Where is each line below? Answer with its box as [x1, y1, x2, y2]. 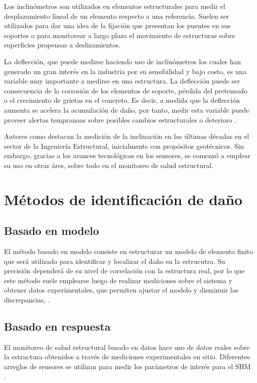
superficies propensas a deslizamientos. [4, 40, 121, 50]
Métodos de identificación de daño [4, 189, 243, 209]
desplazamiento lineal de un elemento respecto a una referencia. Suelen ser [4, 10, 229, 21]
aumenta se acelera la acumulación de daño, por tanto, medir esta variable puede [4, 104, 250, 115]
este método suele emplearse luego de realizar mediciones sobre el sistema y [4, 275, 232, 285]
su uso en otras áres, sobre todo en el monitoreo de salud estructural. [4, 160, 214, 170]
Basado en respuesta [4, 319, 111, 334]
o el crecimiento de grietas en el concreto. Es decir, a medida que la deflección [4, 95, 240, 105]
